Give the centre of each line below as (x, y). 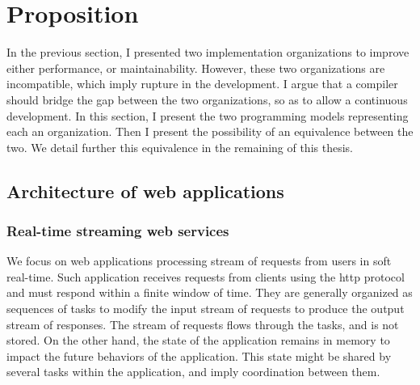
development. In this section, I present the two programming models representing (208, 115)
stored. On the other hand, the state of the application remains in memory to (198, 340)
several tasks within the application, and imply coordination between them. (193, 372)
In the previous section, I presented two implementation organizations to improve (208, 52)
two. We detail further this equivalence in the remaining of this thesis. (180, 147)
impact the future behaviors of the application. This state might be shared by (199, 355)
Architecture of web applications (145, 190)
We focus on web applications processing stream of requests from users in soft (199, 261)
